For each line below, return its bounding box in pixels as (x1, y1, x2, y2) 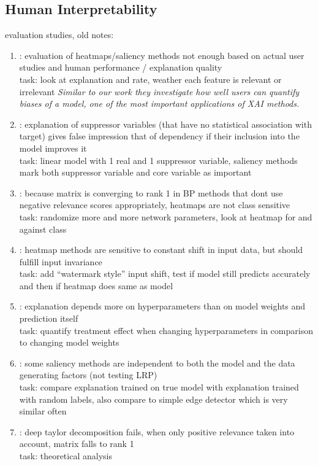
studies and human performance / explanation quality (19, 61, 222, 74)
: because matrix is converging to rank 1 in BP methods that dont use (19, 186, 283, 199)
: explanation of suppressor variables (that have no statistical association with (19, 117, 312, 130)
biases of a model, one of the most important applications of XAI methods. (19, 97, 300, 110)
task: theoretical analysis (19, 449, 112, 462)
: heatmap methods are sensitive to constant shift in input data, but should (19, 243, 303, 256)
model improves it (19, 141, 87, 154)
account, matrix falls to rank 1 (19, 437, 134, 450)
